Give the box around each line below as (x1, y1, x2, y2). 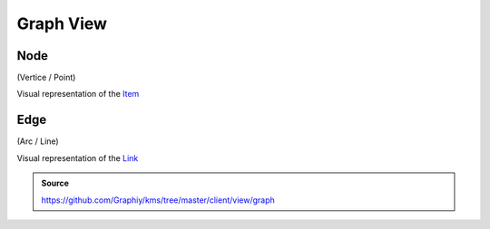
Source (41, 177, 70, 189)
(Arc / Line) (16, 136, 59, 147)
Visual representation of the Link (16, 152, 139, 163)
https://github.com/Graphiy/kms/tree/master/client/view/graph (41, 195, 276, 205)
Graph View (16, 14, 108, 33)
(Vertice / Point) (16, 72, 76, 83)
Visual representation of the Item (16, 89, 140, 100)
